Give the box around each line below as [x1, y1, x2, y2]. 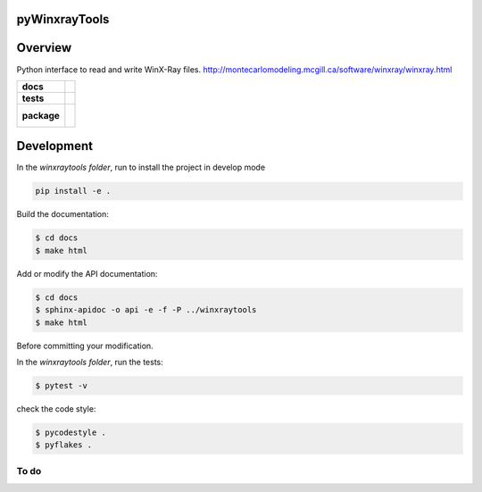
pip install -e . [35, 186, 112, 196]
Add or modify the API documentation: [16, 268, 158, 279]
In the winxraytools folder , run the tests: [16, 356, 164, 367]
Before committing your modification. [16, 340, 154, 351]
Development [16, 138, 94, 154]
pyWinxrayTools [16, 12, 110, 27]
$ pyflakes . [35, 440, 93, 450]
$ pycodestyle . [35, 427, 107, 438]
